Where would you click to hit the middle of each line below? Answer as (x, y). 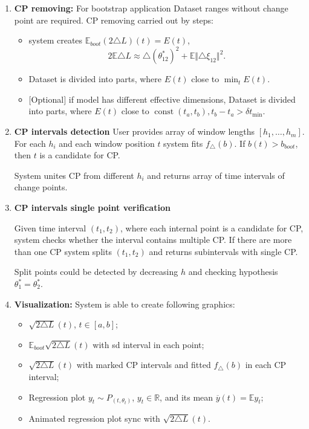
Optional (47, 99)
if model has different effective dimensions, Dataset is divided (182, 99)
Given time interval (50, 227)
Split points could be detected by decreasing (96, 272)
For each (30, 143)
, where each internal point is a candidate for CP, (212, 227)
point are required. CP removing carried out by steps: (114, 20)
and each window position (107, 143)
